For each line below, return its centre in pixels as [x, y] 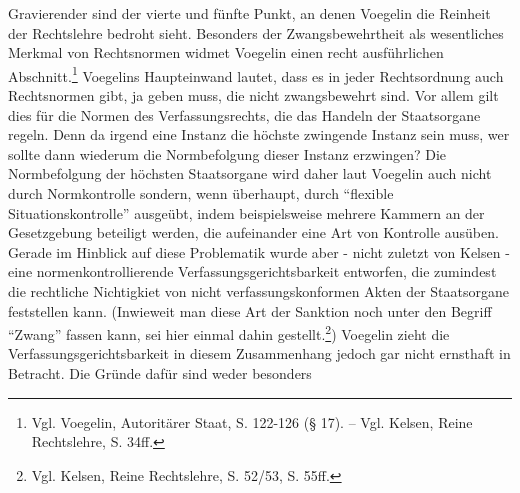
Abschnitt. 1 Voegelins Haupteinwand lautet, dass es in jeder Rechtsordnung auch [256, 74]
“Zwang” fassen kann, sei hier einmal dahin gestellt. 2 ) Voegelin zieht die [229, 332]
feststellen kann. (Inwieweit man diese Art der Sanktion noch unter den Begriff [250, 310]
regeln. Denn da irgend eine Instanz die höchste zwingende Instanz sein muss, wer [259, 134]
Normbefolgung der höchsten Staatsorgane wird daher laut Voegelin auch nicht [250, 173]
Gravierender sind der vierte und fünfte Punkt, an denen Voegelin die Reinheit [249, 13]
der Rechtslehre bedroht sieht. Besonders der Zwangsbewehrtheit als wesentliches [256, 32]
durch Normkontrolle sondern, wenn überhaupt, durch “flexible [201, 193]
